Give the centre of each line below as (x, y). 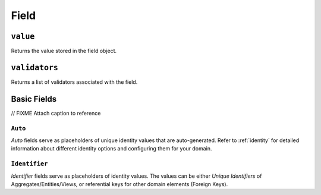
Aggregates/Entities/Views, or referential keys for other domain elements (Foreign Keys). (119, 184)
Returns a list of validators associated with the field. (74, 82)
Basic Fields (34, 99)
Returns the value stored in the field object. (64, 51)
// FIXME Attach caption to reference (56, 113)
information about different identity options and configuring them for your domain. (111, 149)
